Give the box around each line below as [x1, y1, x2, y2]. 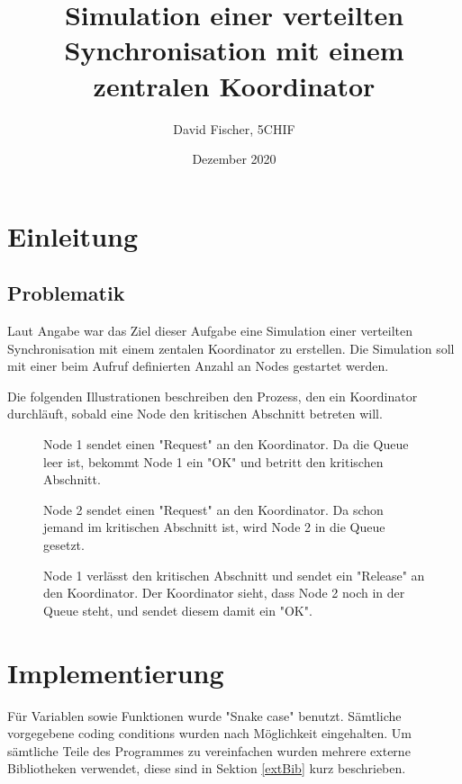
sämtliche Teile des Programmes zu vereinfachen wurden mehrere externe [7, 741, 411, 760]
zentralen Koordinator [93, 67, 376, 104]
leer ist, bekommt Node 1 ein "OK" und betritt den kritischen [43, 452, 384, 471]
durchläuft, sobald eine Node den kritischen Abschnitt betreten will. [7, 404, 383, 423]
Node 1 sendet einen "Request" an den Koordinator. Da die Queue [43, 435, 409, 454]
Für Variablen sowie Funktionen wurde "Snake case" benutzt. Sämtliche [7, 706, 402, 725]
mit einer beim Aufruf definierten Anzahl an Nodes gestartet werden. [7, 356, 389, 375]
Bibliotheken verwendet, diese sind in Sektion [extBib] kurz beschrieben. [7, 759, 406, 778]
